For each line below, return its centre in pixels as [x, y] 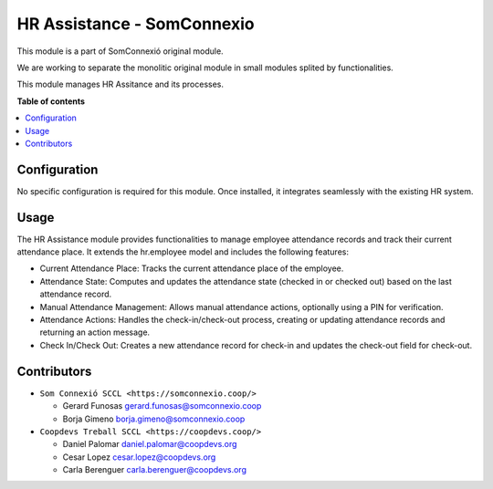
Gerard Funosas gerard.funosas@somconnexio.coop [162, 406]
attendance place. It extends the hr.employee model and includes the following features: [183, 252]
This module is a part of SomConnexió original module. [120, 51]
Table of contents [51, 101]
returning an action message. [95, 332]
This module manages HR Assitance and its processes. [120, 84]
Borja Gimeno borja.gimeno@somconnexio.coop [154, 419]
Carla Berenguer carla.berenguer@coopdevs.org [154, 470]
